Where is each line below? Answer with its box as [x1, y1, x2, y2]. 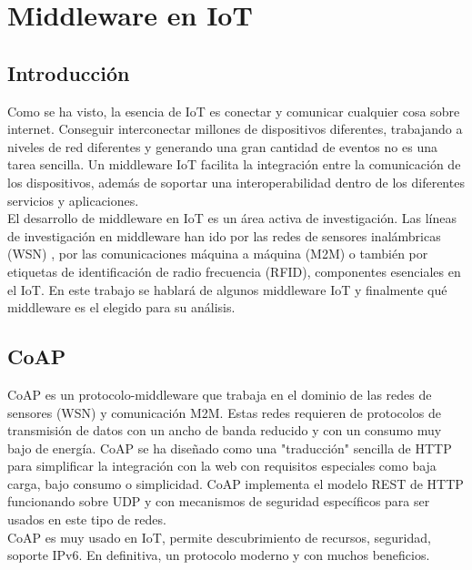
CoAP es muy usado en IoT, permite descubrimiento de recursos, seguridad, [7, 527, 431, 546]
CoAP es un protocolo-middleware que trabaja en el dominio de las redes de [7, 384, 432, 403]
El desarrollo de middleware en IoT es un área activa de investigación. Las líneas [7, 209, 457, 228]
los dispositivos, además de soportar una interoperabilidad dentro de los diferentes [7, 172, 465, 191]
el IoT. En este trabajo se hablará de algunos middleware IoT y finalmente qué [7, 280, 447, 299]
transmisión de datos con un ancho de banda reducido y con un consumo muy [7, 421, 442, 440]
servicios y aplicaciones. [7, 190, 139, 209]
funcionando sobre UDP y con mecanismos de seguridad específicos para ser [7, 492, 430, 511]
